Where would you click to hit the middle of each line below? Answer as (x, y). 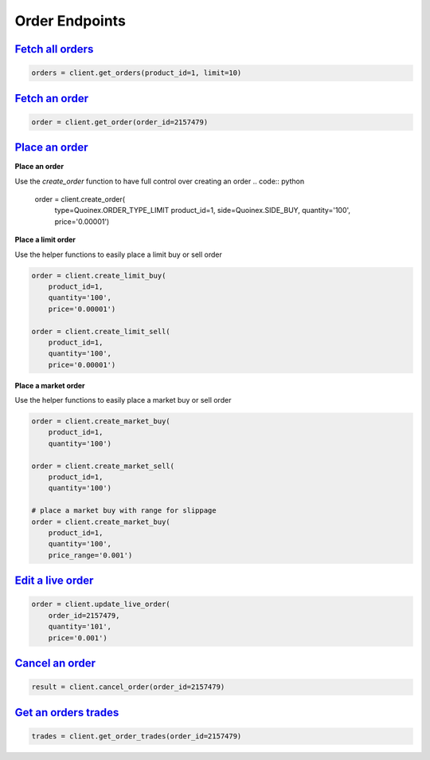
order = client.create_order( (80, 199)
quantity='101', (80, 627)
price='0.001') (78, 638)
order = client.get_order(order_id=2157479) (120, 122)
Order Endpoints (70, 21)
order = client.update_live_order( (101, 604)
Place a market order (50, 385)
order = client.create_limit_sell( (101, 331)
